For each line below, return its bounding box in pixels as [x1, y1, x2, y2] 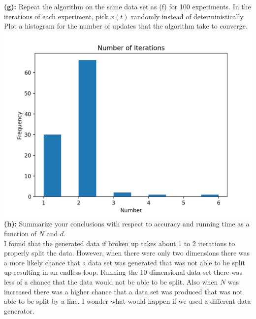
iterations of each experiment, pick [4, 11, 108, 21]
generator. [4, 305, 34, 316]
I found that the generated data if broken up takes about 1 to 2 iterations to [4, 238, 235, 248]
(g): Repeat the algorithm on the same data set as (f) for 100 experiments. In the [4, 1, 251, 11]
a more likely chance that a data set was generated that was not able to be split [4, 257, 245, 267]
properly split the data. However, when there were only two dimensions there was [4, 248, 250, 258]
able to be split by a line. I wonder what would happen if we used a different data [4, 296, 251, 306]
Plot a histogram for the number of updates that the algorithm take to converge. [4, 21, 248, 31]
